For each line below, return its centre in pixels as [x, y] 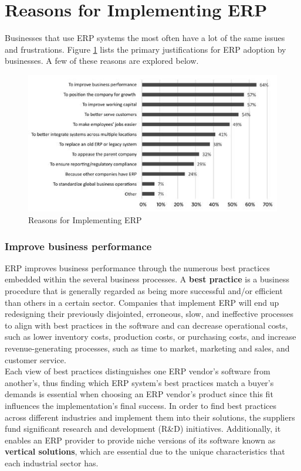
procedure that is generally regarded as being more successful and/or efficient [144, 291]
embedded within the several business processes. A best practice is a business [147, 279]
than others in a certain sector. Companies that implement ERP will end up [142, 302]
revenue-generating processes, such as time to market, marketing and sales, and [147, 348]
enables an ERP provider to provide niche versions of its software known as [140, 440]
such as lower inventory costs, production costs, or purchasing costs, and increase [150, 337]
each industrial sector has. [52, 463]
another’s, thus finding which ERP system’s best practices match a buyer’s [139, 382]
